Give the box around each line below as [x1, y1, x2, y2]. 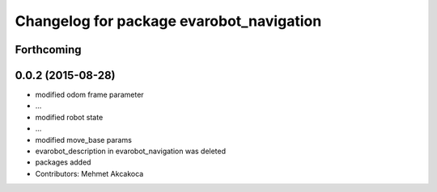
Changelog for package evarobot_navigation [15, 12, 322, 30]
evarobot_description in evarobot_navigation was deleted [35, 146, 227, 157]
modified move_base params [35, 135, 133, 144]
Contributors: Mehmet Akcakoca [35, 169, 144, 178]
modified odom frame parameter [35, 90, 145, 100]
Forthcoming [15, 43, 82, 56]
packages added [35, 157, 91, 167]
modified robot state [35, 112, 104, 122]
